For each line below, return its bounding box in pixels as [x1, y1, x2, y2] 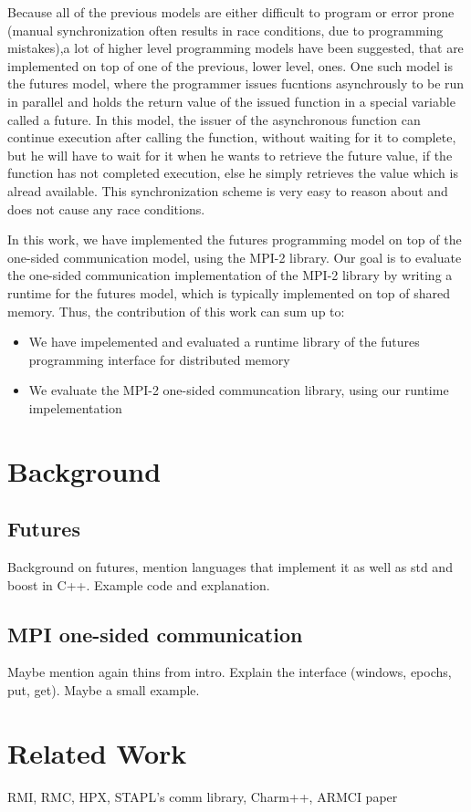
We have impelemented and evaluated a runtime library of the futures [28, 332, 420, 351]
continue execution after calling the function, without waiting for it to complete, [7, 128, 456, 147]
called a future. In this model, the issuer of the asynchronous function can [7, 109, 421, 129]
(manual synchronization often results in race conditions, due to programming [7, 20, 444, 39]
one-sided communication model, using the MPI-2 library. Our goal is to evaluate [7, 247, 462, 266]
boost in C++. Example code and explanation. [7, 575, 270, 594]
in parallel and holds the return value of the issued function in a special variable [7, 91, 455, 110]
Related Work [7, 734, 187, 771]
